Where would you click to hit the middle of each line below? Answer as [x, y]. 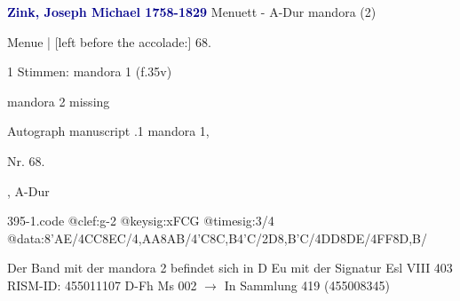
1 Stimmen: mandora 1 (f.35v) [90, 71]
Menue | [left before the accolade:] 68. [109, 41]
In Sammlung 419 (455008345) [307, 285]
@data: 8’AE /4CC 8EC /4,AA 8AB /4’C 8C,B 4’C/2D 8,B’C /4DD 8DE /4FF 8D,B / [218, 238]
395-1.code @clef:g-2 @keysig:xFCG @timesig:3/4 [141, 221]
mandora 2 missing [59, 101]
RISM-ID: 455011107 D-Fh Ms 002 [102, 285]
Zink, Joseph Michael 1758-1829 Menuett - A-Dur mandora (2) [192, 12]
